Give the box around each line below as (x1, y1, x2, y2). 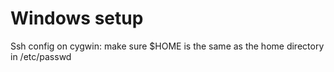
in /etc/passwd (10, 50, 72, 62)
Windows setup (10, 7, 144, 30)
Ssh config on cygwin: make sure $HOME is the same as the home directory (10, 40, 325, 52)
